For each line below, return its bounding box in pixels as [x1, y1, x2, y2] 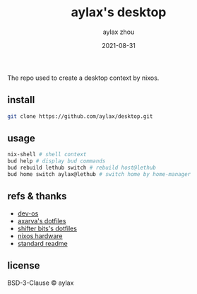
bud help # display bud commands [7, 158, 106, 165]
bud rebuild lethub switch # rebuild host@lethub [7, 164, 157, 172]
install [7, 94, 35, 106]
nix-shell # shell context [7, 151, 87, 158]
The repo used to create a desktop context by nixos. [7, 73, 160, 82]
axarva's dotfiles [17, 216, 66, 225]
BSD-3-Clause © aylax [7, 278, 74, 287]
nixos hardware [17, 231, 63, 240]
